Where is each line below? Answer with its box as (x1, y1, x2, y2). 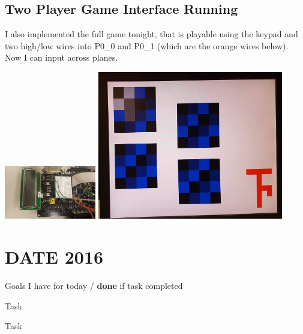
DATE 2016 (5, 244, 104, 269)
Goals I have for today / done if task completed (5, 279, 183, 291)
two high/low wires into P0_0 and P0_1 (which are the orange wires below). (5, 39, 289, 52)
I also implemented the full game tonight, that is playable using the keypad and (5, 28, 298, 40)
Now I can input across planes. (5, 51, 118, 64)
